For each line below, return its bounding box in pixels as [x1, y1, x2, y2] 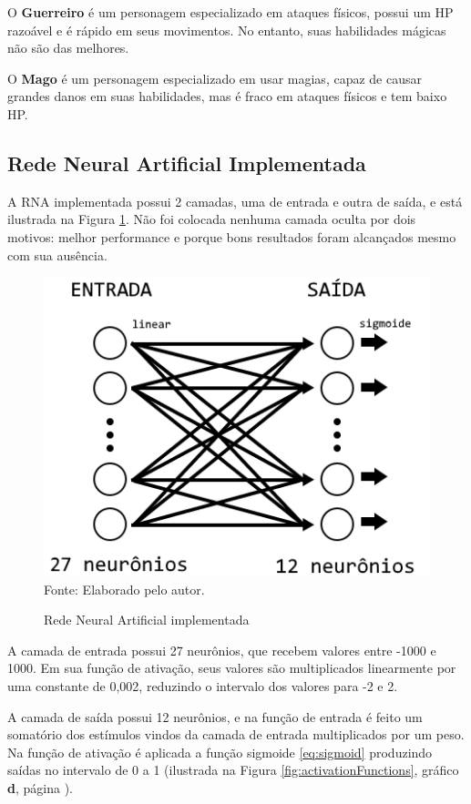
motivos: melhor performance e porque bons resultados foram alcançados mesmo [7, 227, 456, 246]
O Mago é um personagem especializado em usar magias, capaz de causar [7, 68, 422, 87]
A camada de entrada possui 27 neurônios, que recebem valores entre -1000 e [7, 640, 436, 659]
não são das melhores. [7, 38, 129, 57]
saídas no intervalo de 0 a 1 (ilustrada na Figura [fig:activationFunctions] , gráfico [7, 760, 459, 779]
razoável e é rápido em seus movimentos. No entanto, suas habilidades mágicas [7, 20, 446, 39]
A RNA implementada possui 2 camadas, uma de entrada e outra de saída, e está [7, 191, 463, 210]
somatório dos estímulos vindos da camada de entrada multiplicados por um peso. [7, 725, 465, 744]
